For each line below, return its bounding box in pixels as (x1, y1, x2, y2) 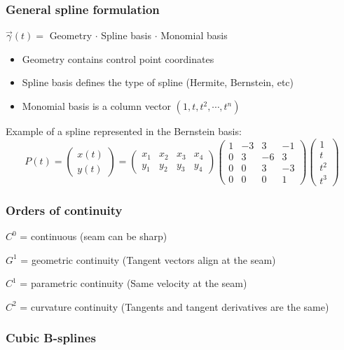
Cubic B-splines (6, 329, 96, 346)
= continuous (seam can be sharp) (20, 229, 167, 243)
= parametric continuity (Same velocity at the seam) (20, 276, 247, 290)
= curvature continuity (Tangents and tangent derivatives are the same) (20, 299, 329, 314)
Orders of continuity (6, 201, 123, 218)
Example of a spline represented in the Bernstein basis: (6, 124, 242, 138)
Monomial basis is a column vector (22, 99, 171, 113)
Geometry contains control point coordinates (22, 51, 214, 66)
